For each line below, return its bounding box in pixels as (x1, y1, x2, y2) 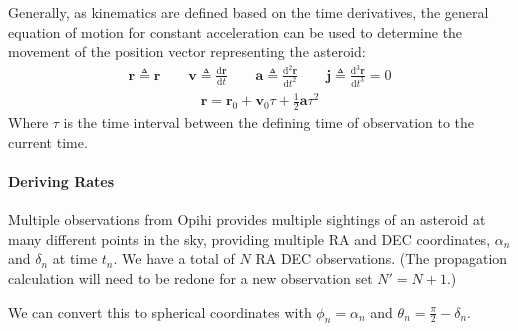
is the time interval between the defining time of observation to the (63, 112, 475, 133)
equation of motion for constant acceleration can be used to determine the (8, 21, 463, 42)
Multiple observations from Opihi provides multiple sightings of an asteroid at (8, 209, 486, 230)
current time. (8, 131, 88, 152)
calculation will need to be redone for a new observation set (8, 267, 373, 288)
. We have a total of (113, 248, 235, 269)
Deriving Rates (8, 170, 115, 191)
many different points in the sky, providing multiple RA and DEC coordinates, (8, 228, 491, 249)
